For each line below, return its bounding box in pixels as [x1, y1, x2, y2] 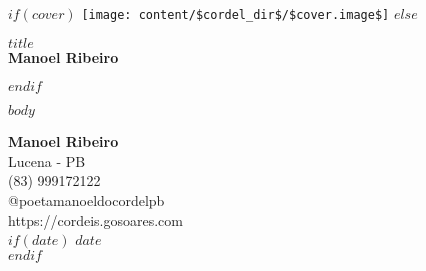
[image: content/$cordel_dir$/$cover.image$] [81, 8, 390, 22]
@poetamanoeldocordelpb [8, 190, 165, 211]
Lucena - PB [8, 150, 86, 171]
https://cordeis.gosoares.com [8, 209, 183, 230]
